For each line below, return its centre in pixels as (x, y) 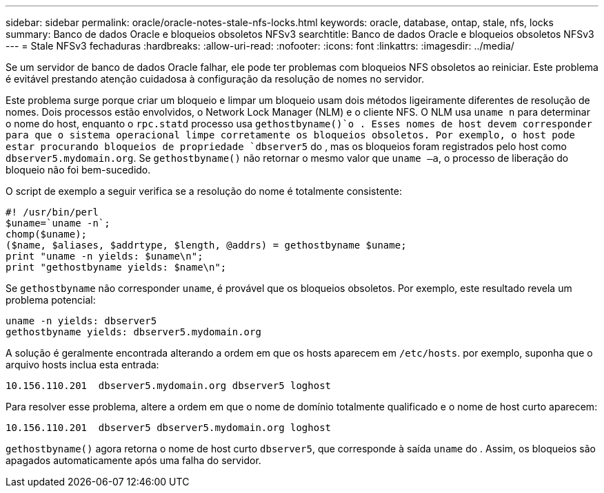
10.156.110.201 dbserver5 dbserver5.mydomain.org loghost (169, 428)
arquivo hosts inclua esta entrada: (82, 365)
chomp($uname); (47, 234)
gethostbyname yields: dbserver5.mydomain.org (133, 332)
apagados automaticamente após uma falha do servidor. (133, 460)
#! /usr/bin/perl (52, 212)
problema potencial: (51, 300)
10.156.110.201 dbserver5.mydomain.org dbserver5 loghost (169, 386)
